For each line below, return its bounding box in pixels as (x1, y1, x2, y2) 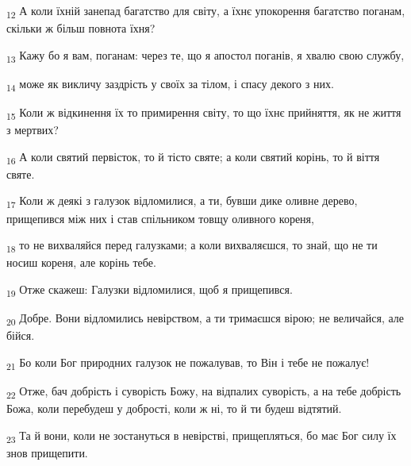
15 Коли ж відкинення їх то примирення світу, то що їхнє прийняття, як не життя (6, 103, 401, 122)
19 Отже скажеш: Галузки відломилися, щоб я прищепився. (6, 280, 293, 299)
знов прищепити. (6, 444, 88, 460)
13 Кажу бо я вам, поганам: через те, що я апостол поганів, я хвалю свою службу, (6, 46, 405, 65)
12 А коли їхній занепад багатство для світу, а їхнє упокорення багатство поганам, (6, 2, 405, 21)
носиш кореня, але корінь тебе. (6, 254, 156, 271)
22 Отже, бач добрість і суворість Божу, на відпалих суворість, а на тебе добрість (6, 382, 401, 401)
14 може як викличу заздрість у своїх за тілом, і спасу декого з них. (6, 75, 334, 94)
